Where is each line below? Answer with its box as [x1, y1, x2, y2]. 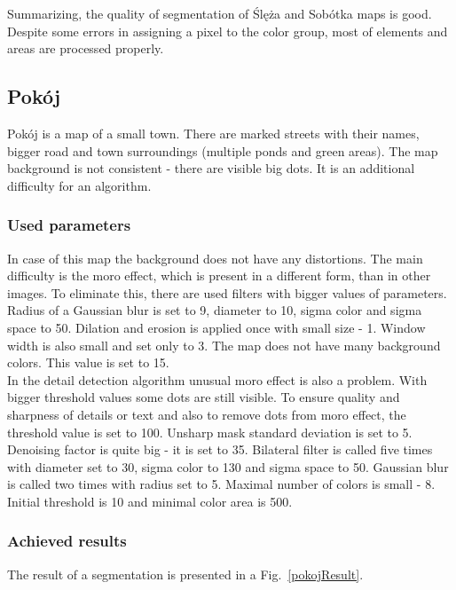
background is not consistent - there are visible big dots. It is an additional [7, 159, 415, 177]
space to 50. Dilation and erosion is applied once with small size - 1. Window [7, 318, 426, 336]
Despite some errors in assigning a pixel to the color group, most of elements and [7, 21, 448, 40]
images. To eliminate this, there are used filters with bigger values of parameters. [7, 283, 447, 302]
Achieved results [7, 530, 127, 552]
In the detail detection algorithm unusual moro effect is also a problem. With [7, 370, 428, 389]
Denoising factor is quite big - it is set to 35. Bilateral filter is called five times [7, 440, 433, 459]
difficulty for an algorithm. [7, 176, 152, 194]
